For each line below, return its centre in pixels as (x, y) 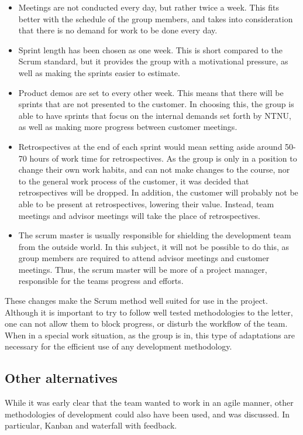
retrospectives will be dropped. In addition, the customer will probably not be (158, 192)
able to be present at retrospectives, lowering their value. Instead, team (146, 203)
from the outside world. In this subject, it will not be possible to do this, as (154, 246)
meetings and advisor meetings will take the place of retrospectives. (139, 215)
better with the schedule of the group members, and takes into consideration (156, 18)
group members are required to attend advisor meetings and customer (144, 258)
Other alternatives (61, 378)
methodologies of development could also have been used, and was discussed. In (147, 414)
